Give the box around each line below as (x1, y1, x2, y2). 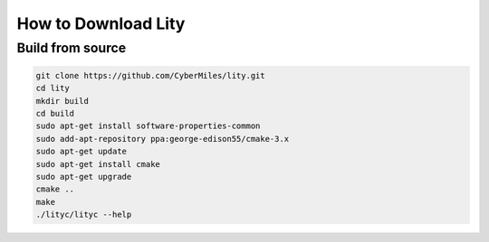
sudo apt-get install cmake (35, 159, 160, 169)
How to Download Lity (16, 14, 186, 33)
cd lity (35, 83, 70, 94)
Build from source (16, 40, 127, 56)
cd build (35, 108, 75, 118)
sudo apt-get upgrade (35, 172, 132, 181)
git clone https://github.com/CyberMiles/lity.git (35, 70, 266, 80)
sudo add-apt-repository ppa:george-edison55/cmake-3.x (35, 134, 290, 144)
